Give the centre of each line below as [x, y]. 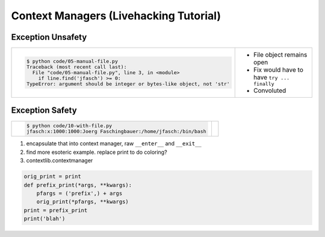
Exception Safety [44, 111]
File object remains [280, 55]
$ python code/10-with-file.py [69, 126]
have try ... [272, 77]
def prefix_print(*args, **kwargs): [78, 185]
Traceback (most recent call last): [76, 67]
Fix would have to [279, 70]
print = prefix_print [56, 210]
